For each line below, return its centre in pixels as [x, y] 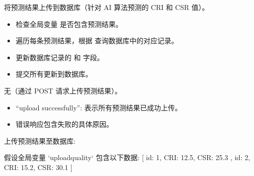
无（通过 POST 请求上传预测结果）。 [63, 90]
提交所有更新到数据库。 [54, 74]
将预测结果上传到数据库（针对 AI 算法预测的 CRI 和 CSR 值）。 [107, 7]
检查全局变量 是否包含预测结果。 [69, 24]
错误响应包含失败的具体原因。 [64, 124]
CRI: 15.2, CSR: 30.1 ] [38, 167]
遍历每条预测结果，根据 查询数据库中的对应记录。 [97, 41]
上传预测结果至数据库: [40, 140]
